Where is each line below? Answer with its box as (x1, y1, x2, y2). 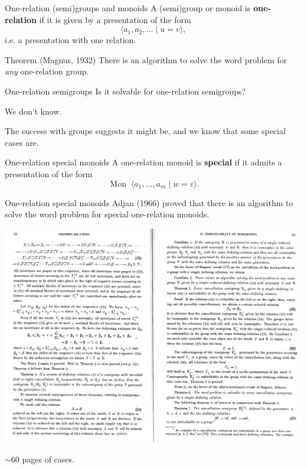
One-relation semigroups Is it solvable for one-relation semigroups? (5, 84, 246, 97)
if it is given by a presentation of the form (39, 13, 191, 25)
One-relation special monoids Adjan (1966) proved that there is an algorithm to (5, 196, 293, 209)
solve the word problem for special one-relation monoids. (5, 208, 210, 220)
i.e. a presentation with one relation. (5, 34, 136, 46)
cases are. (5, 136, 39, 148)
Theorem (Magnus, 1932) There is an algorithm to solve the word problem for (5, 53, 288, 66)
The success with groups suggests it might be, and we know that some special (5, 125, 286, 137)
